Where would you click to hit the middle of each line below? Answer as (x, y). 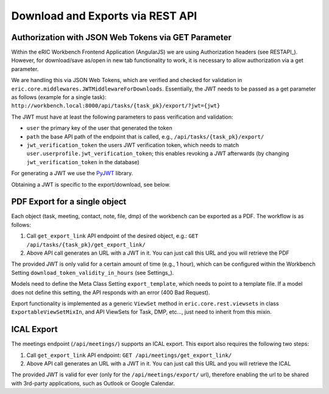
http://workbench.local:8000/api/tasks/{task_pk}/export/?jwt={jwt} (116, 106)
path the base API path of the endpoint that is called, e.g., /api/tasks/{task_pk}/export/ (145, 136)
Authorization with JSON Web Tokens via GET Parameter (121, 37)
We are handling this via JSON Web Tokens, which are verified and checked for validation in (127, 80)
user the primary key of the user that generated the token (100, 128)
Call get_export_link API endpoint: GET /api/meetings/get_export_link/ (129, 355)
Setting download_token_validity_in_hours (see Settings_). (93, 272)
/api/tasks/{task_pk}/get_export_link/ (86, 244)
